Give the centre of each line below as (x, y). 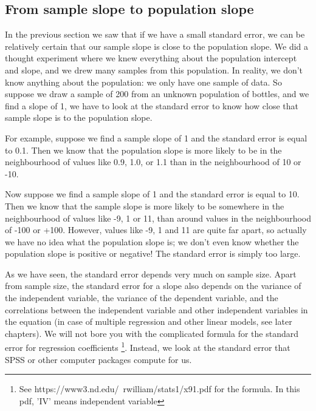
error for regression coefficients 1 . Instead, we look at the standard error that (148, 347)
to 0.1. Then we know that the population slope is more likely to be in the (143, 150)
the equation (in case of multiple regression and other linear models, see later (149, 321)
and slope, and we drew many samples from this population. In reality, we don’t (154, 70)
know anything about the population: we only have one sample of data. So (143, 82)
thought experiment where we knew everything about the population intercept (151, 58)
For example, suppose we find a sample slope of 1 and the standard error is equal (156, 138)
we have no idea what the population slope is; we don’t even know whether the (152, 241)
